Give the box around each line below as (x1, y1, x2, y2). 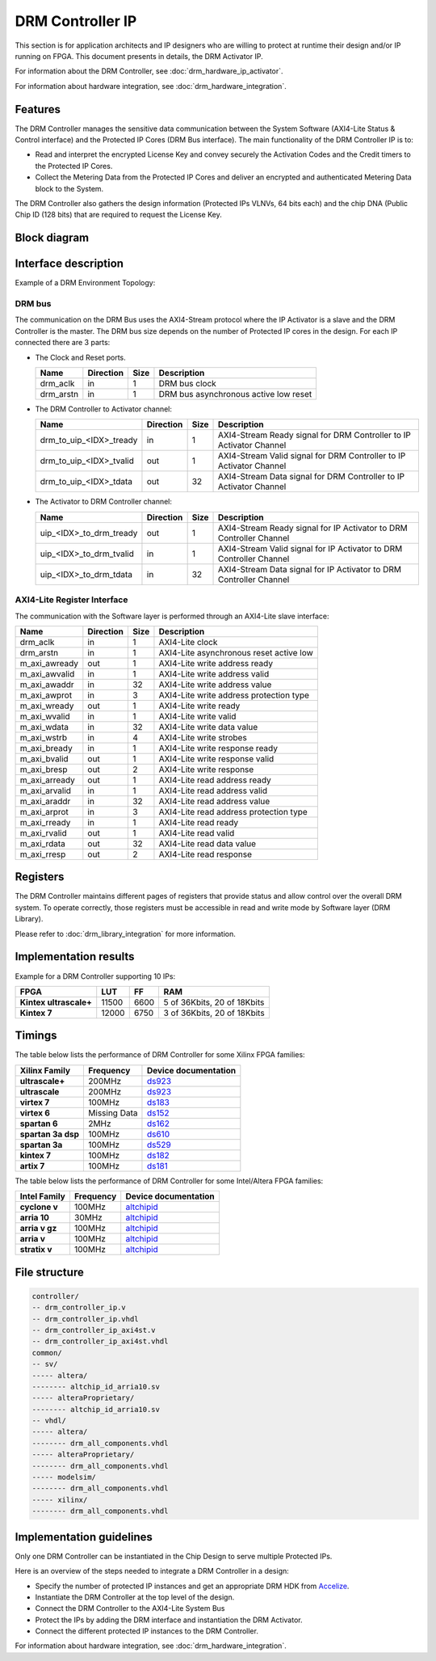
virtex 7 (19, 1096, 50, 1107)
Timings (15, 1029, 57, 1043)
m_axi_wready (19, 700, 74, 711)
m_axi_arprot (19, 806, 69, 817)
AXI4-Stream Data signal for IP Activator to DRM (218, 563, 401, 575)
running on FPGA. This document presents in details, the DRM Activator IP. (15, 51, 263, 61)
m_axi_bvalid (19, 753, 69, 764)
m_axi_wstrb (19, 731, 68, 743)
